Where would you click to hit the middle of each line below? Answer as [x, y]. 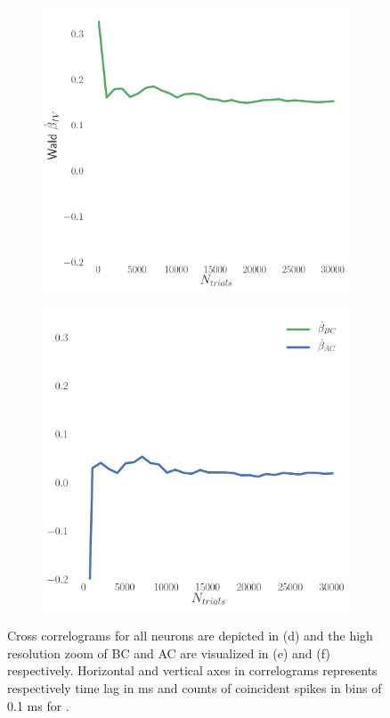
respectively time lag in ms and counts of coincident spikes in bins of [195, 688]
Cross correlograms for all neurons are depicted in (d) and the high [190, 636]
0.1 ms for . [38, 705]
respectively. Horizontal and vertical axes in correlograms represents [192, 670]
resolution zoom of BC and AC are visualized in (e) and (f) [169, 653]
